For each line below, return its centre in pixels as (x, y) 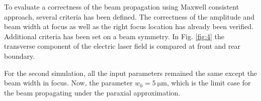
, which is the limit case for (209, 83)
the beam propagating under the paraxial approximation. (92, 92)
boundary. (20, 56)
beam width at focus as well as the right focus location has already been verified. (129, 26)
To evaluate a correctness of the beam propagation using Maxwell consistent (122, 7)
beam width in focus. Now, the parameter (68, 83)
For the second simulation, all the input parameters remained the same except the (131, 73)
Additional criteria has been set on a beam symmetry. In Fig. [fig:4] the (114, 36)
